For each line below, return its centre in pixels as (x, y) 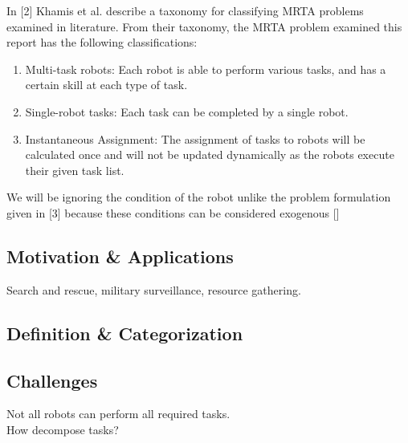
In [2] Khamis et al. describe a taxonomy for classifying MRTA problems (185, 10)
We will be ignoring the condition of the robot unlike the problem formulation (199, 197)
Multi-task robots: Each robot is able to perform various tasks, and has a (206, 69)
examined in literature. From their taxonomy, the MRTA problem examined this (204, 26)
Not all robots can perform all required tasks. (118, 414)
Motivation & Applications (120, 256)
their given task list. (75, 170)
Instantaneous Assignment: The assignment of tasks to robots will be (195, 138)
